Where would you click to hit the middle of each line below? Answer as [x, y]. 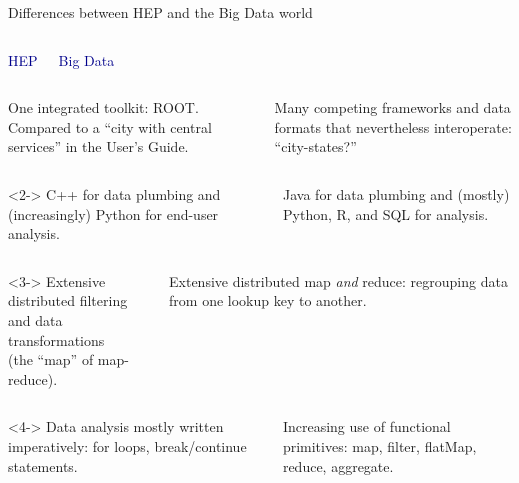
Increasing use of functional [366, 426]
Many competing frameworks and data [392, 107]
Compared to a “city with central [110, 126]
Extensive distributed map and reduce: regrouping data [338, 280]
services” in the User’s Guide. [98, 146]
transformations [56, 339]
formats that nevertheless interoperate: [393, 126]
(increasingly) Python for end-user [113, 213]
